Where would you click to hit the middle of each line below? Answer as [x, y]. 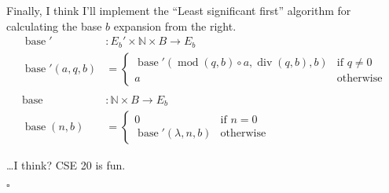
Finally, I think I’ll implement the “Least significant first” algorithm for [179, 10]
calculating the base [54, 25]
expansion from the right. [175, 25]
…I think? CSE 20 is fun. [66, 165]
